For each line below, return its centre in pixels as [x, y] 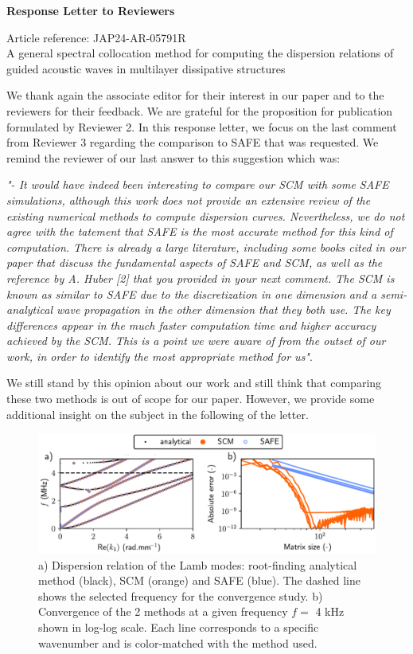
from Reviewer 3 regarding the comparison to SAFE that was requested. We [193, 142]
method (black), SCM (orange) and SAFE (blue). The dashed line [199, 580]
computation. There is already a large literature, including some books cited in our [206, 247]
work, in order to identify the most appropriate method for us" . [160, 356]
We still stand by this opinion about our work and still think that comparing [194, 383]
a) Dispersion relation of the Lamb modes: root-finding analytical [198, 564]
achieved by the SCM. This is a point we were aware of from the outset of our [196, 341]
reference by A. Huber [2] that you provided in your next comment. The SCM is [201, 278]
